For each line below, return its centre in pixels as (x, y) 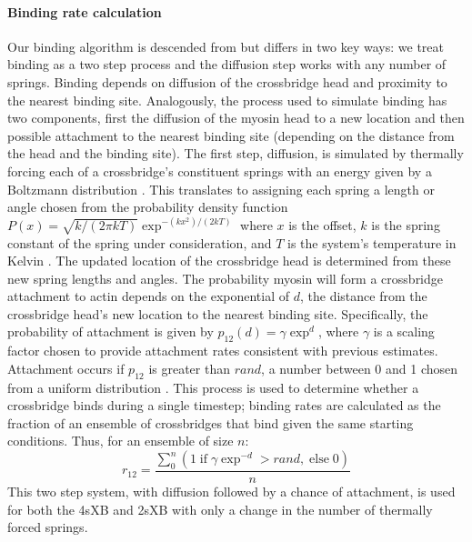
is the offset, (322, 224)
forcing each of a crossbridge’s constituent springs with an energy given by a (220, 171)
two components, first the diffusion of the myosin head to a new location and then (236, 118)
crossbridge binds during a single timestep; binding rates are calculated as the (224, 405)
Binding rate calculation (85, 11)
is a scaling (404, 331)
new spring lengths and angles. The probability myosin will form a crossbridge (226, 278)
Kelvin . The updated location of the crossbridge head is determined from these (229, 261)
